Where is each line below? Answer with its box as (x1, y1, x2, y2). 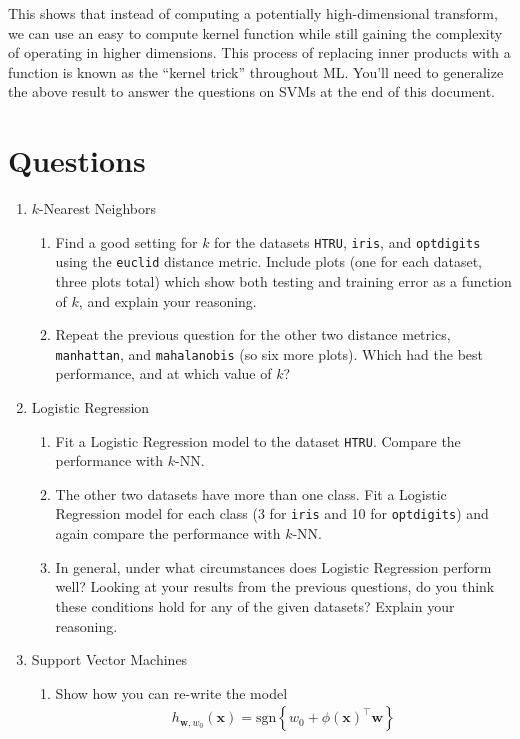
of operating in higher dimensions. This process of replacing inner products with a (8, 42, 511, 63)
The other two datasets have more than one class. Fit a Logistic (55, 483, 447, 504)
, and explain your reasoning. (78, 290, 257, 311)
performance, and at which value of (55, 363, 272, 384)
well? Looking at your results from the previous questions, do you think (55, 576, 495, 597)
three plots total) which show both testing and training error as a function (55, 271, 512, 291)
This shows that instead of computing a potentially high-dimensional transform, (8, 3, 498, 23)
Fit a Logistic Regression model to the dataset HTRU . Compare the (55, 430, 461, 451)
